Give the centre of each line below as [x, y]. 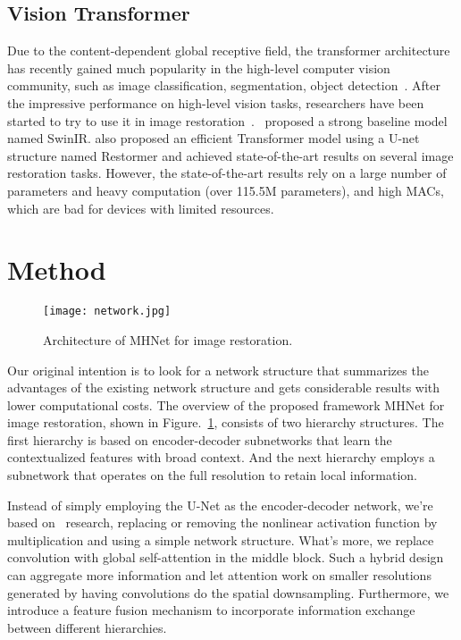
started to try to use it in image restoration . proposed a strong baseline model [227, 120]
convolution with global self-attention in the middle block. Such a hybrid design [226, 557]
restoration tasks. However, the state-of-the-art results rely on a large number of [227, 173]
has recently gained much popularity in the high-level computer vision [199, 67]
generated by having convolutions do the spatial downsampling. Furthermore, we [228, 592]
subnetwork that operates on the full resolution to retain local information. [212, 475]
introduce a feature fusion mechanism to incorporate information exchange [211, 610]
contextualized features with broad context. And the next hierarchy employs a [221, 457]
